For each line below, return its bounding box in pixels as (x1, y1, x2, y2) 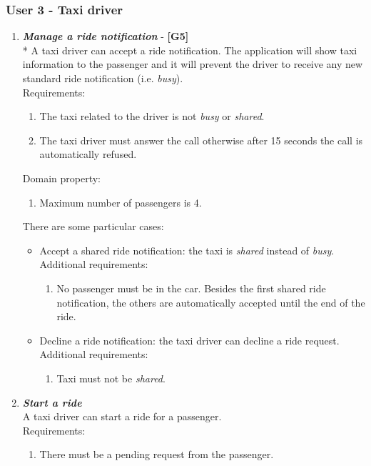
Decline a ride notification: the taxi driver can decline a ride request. (39, 332, 340, 347)
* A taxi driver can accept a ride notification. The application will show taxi (22, 42, 357, 57)
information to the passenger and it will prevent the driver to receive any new (22, 56, 363, 71)
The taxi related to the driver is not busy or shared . (39, 109, 265, 124)
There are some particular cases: (22, 219, 164, 234)
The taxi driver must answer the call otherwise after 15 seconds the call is (39, 132, 363, 147)
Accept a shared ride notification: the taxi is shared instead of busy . (39, 242, 335, 257)
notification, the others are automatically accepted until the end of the (56, 294, 365, 309)
